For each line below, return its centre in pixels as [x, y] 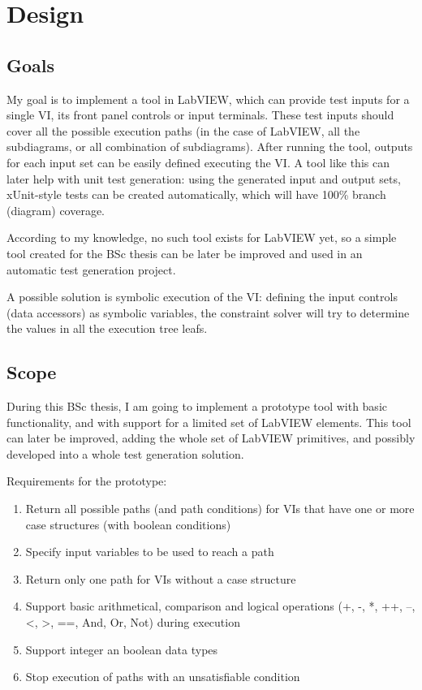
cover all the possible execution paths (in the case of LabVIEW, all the [183, 130]
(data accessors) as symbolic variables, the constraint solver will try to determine [208, 312]
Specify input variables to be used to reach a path [150, 552]
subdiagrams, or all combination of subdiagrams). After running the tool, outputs [210, 147]
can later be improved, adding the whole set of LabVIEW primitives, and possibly [211, 438]
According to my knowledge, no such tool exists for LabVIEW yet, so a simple [202, 237]
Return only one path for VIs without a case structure [161, 578]
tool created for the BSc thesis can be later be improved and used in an [185, 253]
